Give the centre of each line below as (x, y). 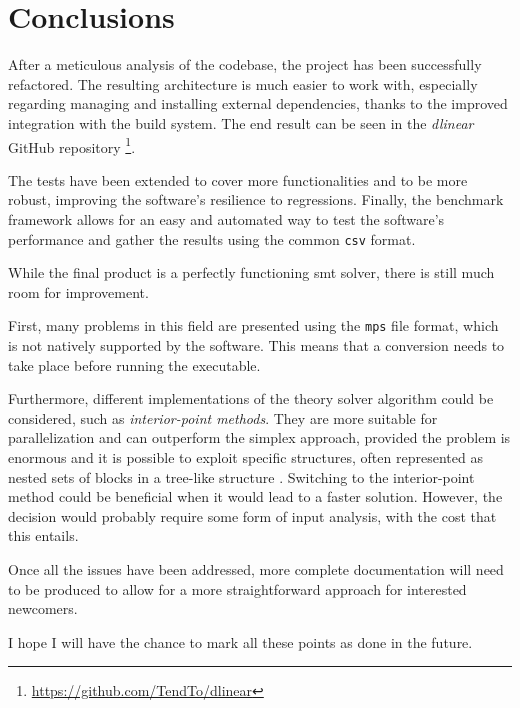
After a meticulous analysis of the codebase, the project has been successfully (245, 64)
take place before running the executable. (134, 364)
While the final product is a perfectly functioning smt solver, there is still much (251, 272)
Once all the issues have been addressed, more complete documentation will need (256, 568)
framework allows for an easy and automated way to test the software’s (226, 218)
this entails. (43, 535)
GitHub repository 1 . (72, 145)
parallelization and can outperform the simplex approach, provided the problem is (259, 437)
